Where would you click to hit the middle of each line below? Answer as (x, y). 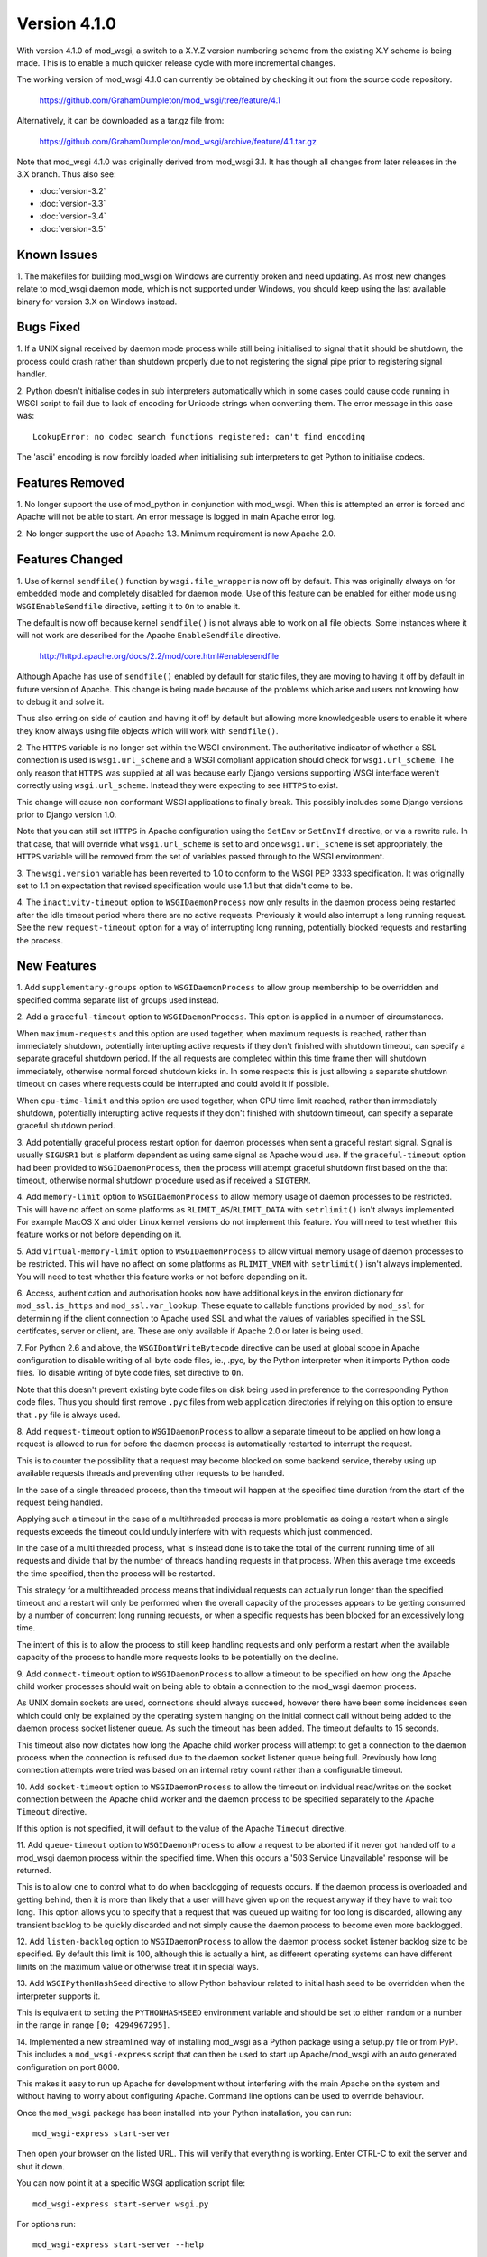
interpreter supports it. (59, 1996)
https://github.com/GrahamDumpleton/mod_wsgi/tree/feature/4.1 (160, 100)
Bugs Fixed (49, 327)
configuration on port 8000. (69, 2067)
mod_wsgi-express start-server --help (119, 2245)
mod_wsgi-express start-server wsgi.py (121, 2204)
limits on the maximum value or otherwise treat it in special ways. (138, 1966)
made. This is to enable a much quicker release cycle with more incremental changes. (176, 62)
